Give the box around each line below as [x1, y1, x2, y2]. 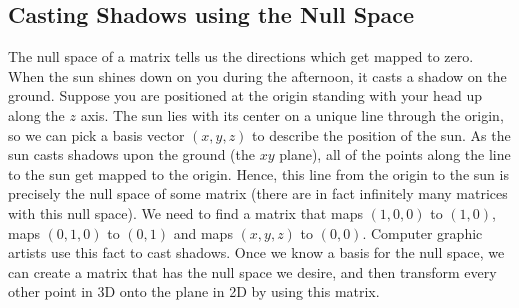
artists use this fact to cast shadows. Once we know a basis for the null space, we [8, 242, 505, 263]
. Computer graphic [362, 222, 483, 243]
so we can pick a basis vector [8, 124, 185, 145]
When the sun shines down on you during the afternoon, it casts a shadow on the [8, 65, 507, 86]
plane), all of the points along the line [279, 144, 511, 165]
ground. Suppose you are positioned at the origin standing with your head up [8, 85, 483, 106]
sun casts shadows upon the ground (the [8, 144, 255, 165]
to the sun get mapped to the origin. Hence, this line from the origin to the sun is [8, 163, 509, 184]
